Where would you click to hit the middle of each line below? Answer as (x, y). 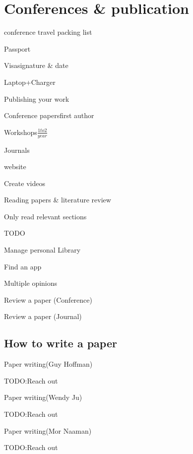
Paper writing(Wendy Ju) (43, 397)
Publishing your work (37, 98)
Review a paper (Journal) (43, 316)
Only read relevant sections (45, 216)
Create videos (25, 183)
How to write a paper (61, 343)
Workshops (21, 132)
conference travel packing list (48, 32)
